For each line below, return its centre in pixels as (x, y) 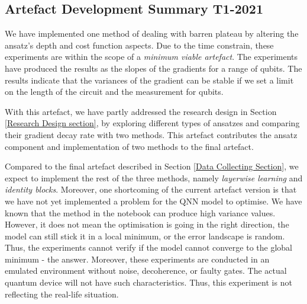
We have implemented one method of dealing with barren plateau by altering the (152, 33)
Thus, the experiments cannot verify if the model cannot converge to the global (148, 247)
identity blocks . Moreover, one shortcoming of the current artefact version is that (151, 189)
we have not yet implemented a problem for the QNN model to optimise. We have (153, 201)
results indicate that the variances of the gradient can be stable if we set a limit (149, 80)
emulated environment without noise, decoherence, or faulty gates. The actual (146, 271)
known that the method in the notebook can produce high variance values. (140, 212)
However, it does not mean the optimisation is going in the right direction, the (147, 224)
